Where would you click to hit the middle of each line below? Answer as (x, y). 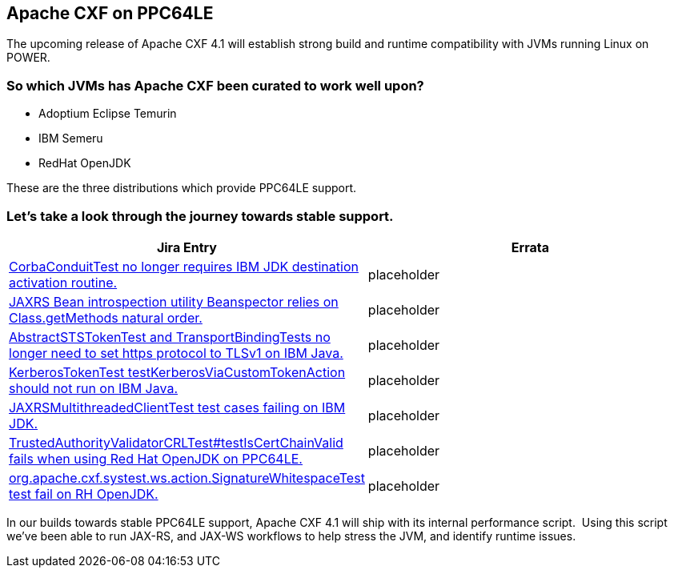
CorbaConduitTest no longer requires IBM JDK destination (184, 266)
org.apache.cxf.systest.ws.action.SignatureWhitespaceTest (187, 478)
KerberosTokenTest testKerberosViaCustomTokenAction (177, 372)
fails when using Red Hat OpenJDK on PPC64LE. (156, 458)
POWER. (28, 58)
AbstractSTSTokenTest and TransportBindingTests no (170, 337)
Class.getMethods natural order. (106, 317)
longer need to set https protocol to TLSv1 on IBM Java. (176, 353)
